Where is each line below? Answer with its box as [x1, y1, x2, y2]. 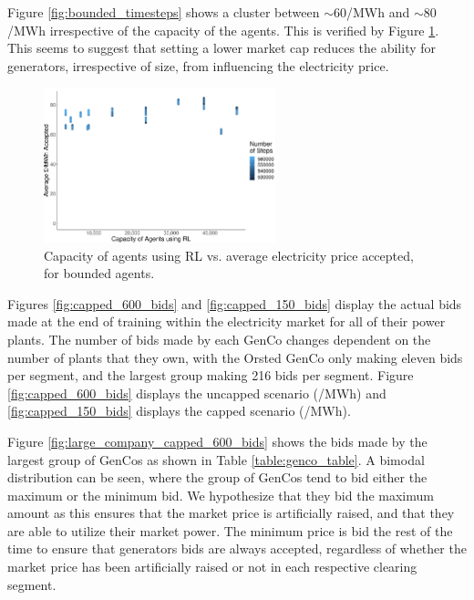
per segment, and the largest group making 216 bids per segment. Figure [7, 366, 414, 385]
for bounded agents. [44, 264, 155, 283]
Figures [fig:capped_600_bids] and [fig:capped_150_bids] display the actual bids [7, 294, 462, 313]
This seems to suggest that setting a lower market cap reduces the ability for [7, 38, 437, 57]
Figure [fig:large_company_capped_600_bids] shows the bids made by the [7, 431, 428, 450]
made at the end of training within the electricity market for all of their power [7, 312, 446, 331]
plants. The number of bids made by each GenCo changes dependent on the [7, 329, 431, 348]
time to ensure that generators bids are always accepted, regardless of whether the [7, 539, 467, 558]
